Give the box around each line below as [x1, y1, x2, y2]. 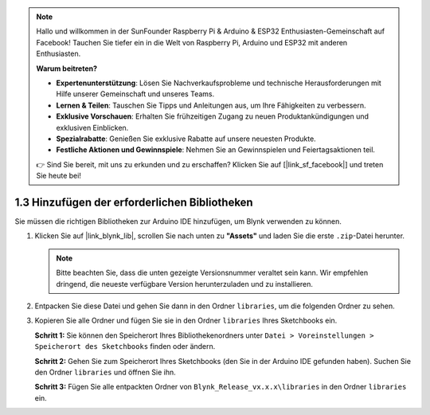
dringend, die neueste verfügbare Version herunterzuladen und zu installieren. [56, 279, 314, 288]
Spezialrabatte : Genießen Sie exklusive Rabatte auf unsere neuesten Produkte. [56, 134, 316, 143]
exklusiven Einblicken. [56, 123, 129, 132]
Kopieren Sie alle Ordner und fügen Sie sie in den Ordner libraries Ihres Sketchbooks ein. [34, 315, 338, 326]
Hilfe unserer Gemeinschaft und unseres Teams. [56, 89, 215, 99]
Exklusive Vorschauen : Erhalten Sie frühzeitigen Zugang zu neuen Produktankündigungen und [56, 112, 369, 121]
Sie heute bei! [36, 171, 81, 181]
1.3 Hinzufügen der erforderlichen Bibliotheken [14, 195, 254, 209]
